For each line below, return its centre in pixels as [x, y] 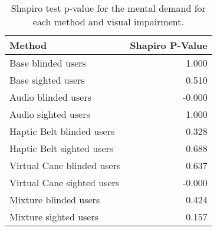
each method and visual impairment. [108, 22]
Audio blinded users [50, 97]
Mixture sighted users [54, 217]
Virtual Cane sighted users [65, 182]
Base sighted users [47, 80]
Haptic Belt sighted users [62, 148]
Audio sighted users [50, 114]
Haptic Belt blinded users [62, 131]
